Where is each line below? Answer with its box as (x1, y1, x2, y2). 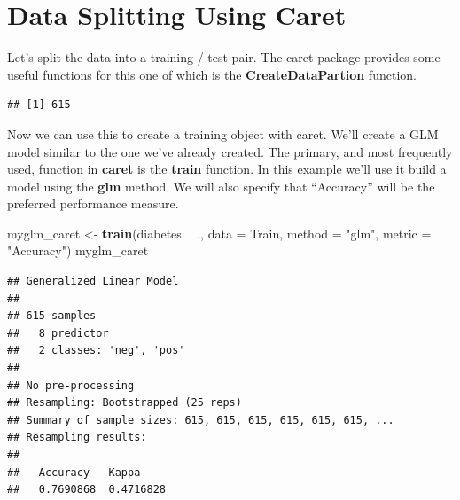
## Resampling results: (7, 431, 147, 444)
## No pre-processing (7, 379, 135, 392)
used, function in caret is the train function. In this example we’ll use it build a (7, 160, 447, 178)
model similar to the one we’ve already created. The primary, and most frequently (7, 142, 453, 160)
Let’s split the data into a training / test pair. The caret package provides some (7, 48, 441, 66)
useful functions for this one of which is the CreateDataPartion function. (7, 65, 417, 83)
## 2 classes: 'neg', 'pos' (7, 344, 185, 357)
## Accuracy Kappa (7, 465, 141, 479)
